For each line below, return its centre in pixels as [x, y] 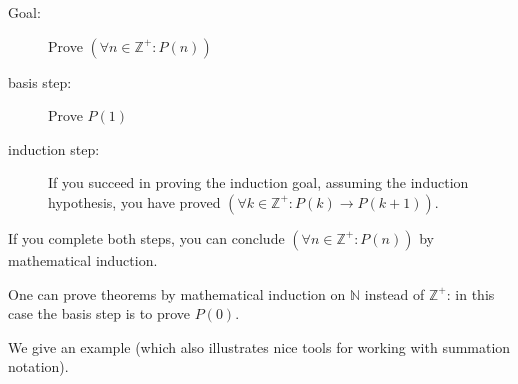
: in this [470, 293]
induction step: [54, 148]
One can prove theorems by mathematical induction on [177, 293]
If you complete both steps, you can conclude [146, 237]
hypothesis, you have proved [134, 201]
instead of [394, 293]
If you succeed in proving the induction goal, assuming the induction [258, 182]
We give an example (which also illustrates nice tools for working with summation [259, 346]
